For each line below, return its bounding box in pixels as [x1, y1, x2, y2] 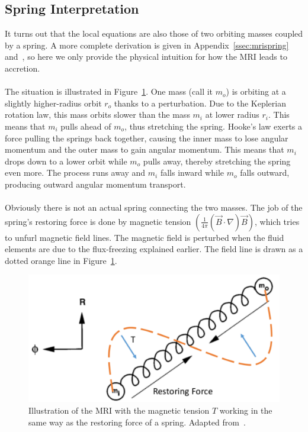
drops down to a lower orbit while [5, 154, 127, 167]
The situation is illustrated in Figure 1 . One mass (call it [5, 85, 213, 98]
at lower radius [205, 108, 259, 121]
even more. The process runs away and [5, 166, 146, 179]
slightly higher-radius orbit [5, 96, 102, 109]
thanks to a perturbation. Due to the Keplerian [114, 96, 286, 109]
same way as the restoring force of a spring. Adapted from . [28, 415, 246, 428]
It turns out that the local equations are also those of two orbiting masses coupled [5, 27, 303, 40]
